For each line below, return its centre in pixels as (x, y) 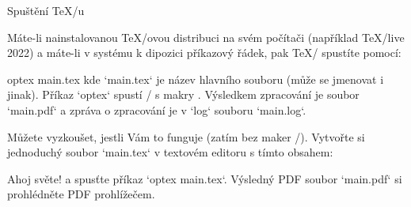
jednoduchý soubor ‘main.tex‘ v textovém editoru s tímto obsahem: (170, 152)
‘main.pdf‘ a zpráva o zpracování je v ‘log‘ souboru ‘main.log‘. (157, 109)
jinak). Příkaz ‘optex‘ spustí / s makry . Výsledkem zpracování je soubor (183, 94)
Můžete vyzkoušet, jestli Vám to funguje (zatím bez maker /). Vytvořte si (186, 136)
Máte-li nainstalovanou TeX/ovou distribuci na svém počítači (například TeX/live (206, 37)
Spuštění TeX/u (46, 10)
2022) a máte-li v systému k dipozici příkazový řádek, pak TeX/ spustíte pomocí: (204, 53)
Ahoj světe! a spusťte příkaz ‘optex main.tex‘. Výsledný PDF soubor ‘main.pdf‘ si (205, 178)
